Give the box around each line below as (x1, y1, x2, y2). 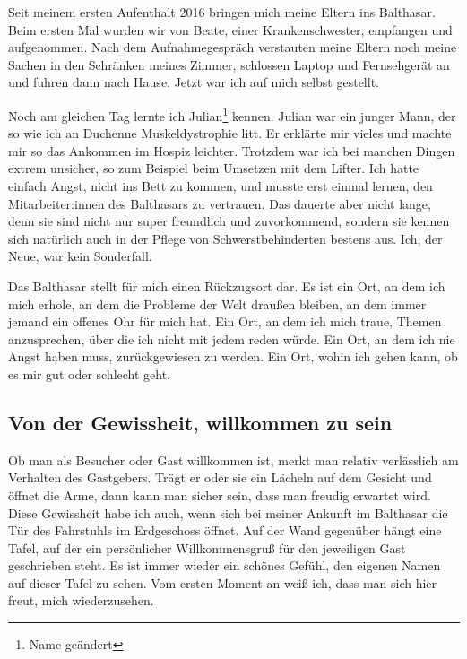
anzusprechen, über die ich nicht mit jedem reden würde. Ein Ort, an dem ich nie (8, 329, 455, 348)
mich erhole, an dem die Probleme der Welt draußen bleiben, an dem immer (8, 294, 427, 313)
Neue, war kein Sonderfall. (8, 247, 152, 265)
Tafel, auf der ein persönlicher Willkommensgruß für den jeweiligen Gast (8, 538, 406, 557)
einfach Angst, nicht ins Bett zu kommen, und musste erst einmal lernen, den (8, 177, 433, 195)
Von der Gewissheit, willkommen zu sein (8, 408, 393, 436)
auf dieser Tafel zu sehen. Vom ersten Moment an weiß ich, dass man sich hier (8, 573, 437, 592)
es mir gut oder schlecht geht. (8, 364, 171, 383)
